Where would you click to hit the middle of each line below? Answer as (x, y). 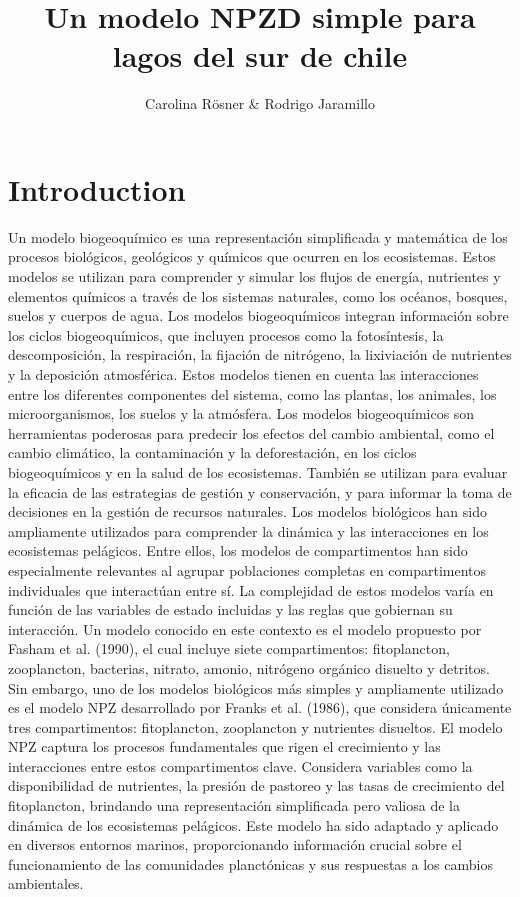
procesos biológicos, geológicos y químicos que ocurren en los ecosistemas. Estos (252, 256)
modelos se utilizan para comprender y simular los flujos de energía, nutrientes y (254, 276)
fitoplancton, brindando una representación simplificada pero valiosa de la (234, 805)
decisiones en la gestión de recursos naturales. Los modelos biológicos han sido (247, 511)
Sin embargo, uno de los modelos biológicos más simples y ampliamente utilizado (256, 687)
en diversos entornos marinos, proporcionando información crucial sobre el (235, 844)
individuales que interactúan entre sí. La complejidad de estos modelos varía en (251, 589)
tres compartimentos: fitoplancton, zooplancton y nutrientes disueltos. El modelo (255, 726)
